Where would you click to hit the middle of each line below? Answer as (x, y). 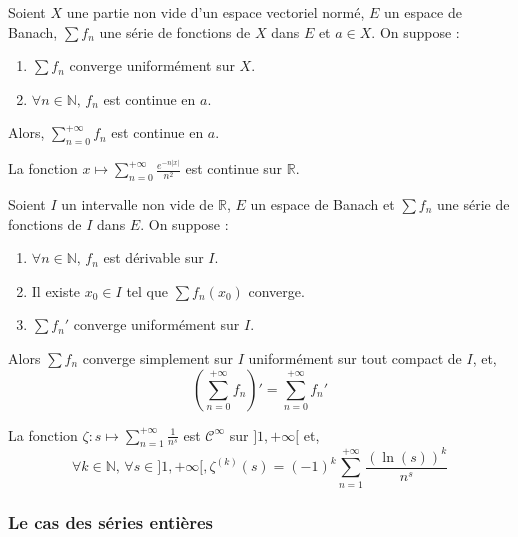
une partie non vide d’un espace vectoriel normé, (215, 12)
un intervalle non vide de (137, 204)
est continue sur (234, 168)
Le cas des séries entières (111, 521)
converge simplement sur (158, 358)
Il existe (56, 290)
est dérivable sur (153, 257)
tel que (147, 290)
